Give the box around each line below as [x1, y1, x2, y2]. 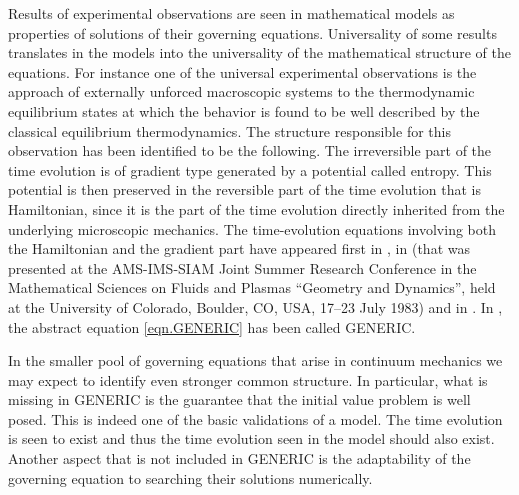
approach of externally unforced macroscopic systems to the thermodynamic [8, 81, 475, 102]
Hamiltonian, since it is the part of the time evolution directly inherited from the [8, 198, 505, 219]
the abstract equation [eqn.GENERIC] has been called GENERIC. [8, 316, 416, 337]
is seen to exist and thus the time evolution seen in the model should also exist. [8, 428, 495, 449]
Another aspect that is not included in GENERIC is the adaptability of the [8, 448, 471, 469]
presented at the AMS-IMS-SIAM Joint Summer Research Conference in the [8, 257, 477, 278]
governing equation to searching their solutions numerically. [8, 467, 373, 488]
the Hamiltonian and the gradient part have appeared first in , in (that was [8, 238, 470, 259]
